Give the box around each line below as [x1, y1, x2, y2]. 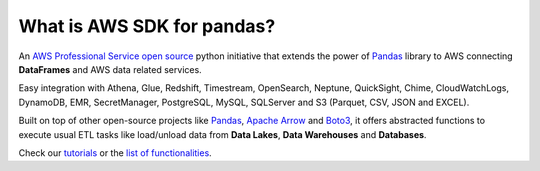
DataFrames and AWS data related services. [18, 63, 202, 75]
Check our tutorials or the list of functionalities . [18, 146, 212, 159]
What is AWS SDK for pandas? [18, 15, 276, 37]
